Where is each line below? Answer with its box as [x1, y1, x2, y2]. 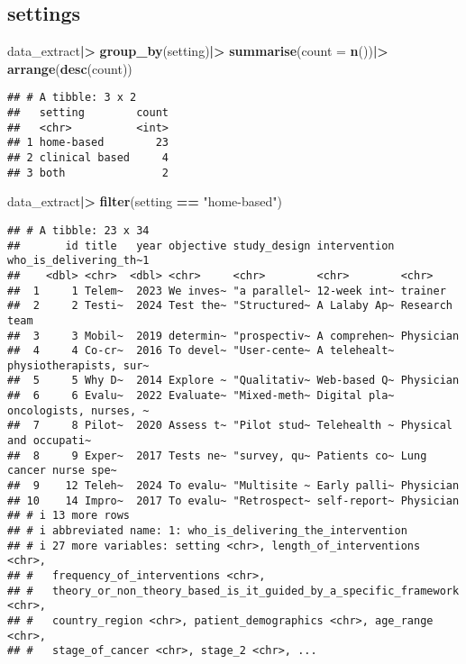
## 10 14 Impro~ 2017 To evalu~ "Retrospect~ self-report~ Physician [7, 494, 460, 507]
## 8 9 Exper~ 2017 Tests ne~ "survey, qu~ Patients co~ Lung [7, 449, 427, 462]
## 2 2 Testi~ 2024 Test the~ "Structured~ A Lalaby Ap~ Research [7, 299, 452, 313]
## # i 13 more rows [7, 509, 131, 523]
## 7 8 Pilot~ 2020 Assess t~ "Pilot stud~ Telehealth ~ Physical [7, 419, 452, 432]
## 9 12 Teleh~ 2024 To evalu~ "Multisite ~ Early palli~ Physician [7, 479, 460, 493]
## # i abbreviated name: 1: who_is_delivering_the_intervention [7, 524, 407, 538]
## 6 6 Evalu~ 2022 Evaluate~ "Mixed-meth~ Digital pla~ [7, 389, 395, 403]
